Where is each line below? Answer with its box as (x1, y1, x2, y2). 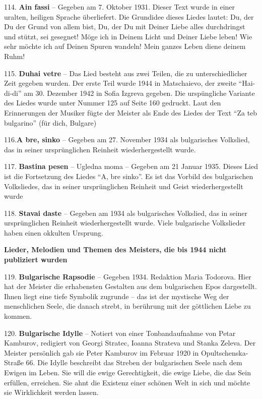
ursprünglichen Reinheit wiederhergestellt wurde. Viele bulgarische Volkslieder (4, 217, 246, 228)
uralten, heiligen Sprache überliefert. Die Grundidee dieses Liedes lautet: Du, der (4, 11, 254, 22)
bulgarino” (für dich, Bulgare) (4, 117, 97, 128)
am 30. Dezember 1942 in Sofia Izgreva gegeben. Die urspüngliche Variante (24, 87, 255, 98)
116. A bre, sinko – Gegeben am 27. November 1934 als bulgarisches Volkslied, (4, 134, 250, 145)
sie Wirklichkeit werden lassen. (4, 387, 99, 397)
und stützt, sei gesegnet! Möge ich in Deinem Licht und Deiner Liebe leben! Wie (4, 31, 252, 41)
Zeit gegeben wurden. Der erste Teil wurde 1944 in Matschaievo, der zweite (4, 78, 236, 88)
